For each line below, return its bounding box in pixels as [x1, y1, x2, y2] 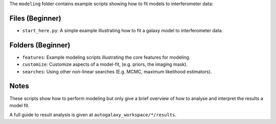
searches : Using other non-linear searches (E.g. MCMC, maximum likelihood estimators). [22, 68, 212, 75]
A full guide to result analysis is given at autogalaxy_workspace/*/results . [9, 112, 176, 118]
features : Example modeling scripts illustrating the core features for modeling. [22, 54, 191, 60]
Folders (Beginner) [9, 41, 71, 49]
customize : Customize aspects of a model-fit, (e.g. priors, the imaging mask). [22, 61, 188, 67]
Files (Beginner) [9, 14, 61, 22]
